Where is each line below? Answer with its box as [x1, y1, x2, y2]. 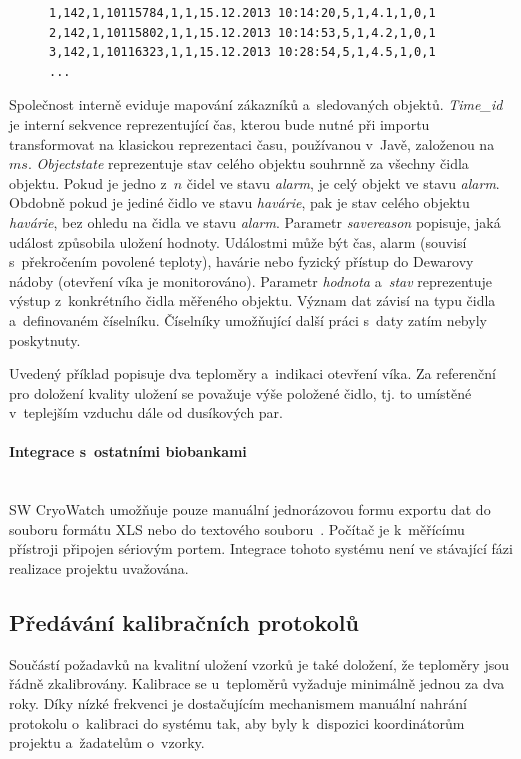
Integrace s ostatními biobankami [9, 441, 247, 462]
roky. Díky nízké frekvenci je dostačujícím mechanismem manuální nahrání [9, 693, 467, 714]
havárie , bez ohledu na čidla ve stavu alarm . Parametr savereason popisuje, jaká [9, 211, 501, 232]
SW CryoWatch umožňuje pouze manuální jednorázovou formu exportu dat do [9, 499, 491, 520]
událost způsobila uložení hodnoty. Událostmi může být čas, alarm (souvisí [9, 231, 467, 252]
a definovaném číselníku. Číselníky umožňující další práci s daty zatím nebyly [9, 309, 487, 330]
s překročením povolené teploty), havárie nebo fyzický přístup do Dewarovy [9, 251, 474, 272]
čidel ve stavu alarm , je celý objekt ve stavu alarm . [186, 172, 500, 193]
